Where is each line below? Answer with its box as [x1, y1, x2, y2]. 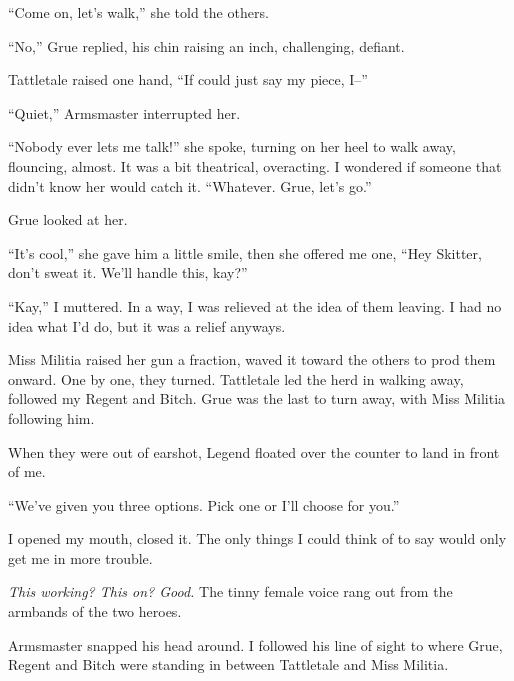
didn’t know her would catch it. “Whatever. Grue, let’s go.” [8, 175, 372, 196]
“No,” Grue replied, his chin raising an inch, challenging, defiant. [8, 35, 405, 56]
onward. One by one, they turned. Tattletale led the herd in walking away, [8, 368, 464, 389]
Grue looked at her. [8, 209, 128, 230]
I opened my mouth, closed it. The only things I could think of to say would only [8, 528, 507, 549]
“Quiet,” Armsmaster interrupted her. [8, 102, 241, 123]
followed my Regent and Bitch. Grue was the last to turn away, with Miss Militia [8, 388, 506, 409]
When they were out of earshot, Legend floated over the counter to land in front [8, 441, 500, 462]
